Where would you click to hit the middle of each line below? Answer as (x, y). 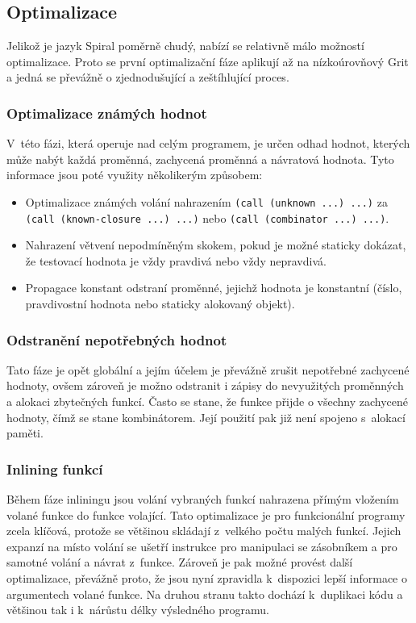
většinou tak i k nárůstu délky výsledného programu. (138, 610)
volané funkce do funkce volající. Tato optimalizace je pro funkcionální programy (206, 514)
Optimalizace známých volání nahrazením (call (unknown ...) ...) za (206, 201)
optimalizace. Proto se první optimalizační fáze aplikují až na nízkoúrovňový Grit (208, 61)
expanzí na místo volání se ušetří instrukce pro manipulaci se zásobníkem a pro (202, 546)
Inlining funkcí (55, 468)
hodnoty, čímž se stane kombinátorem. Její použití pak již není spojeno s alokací (206, 417)
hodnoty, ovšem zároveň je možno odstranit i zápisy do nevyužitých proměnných (205, 385)
